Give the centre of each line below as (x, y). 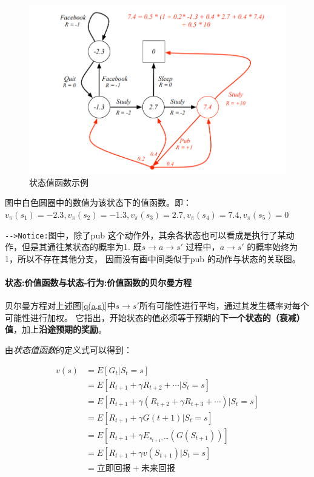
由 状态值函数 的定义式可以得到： (68, 349)
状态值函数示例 (59, 182)
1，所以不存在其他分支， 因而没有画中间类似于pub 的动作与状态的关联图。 (153, 258)
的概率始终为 (272, 247)
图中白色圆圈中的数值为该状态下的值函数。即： (98, 202)
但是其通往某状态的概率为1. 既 (82, 247)
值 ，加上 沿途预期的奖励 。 (56, 329)
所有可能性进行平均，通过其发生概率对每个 (224, 306)
